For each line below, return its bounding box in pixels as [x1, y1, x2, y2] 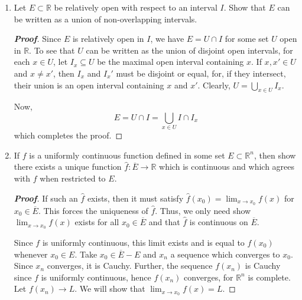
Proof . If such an [14, 192, 78, 204]
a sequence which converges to [170, 248, 280, 260]
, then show [254, 149, 296, 161]
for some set [225, 32, 269, 45]
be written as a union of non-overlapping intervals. [14, 12, 197, 25]
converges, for [184, 271, 233, 283]
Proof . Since [14, 32, 61, 45]
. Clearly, [197, 78, 230, 91]
